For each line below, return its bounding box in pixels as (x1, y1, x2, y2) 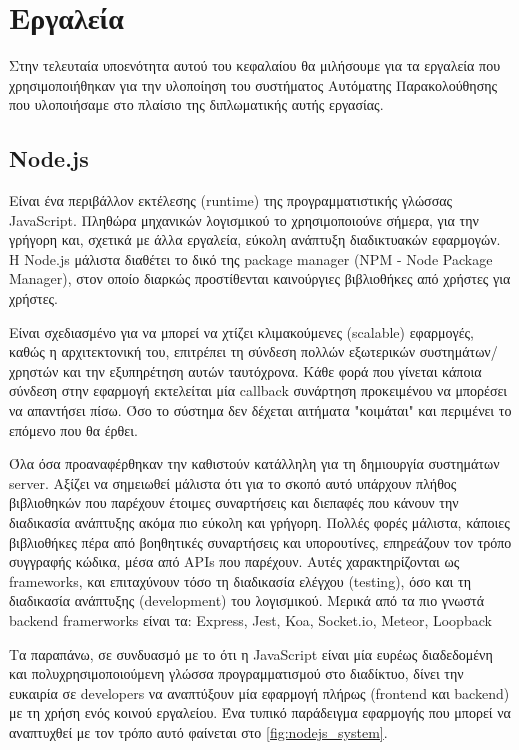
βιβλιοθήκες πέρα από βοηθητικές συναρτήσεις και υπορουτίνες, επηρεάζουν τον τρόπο (9, 531, 512, 552)
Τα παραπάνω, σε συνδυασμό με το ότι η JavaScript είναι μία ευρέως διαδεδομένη (9, 643, 493, 664)
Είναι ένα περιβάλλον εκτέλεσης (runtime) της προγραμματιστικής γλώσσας (9, 190, 453, 211)
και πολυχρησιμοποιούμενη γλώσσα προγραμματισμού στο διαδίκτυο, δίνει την (9, 663, 464, 684)
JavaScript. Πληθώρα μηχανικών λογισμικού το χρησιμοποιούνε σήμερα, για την (9, 209, 479, 230)
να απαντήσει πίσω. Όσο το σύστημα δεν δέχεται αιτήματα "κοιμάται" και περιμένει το (9, 400, 512, 421)
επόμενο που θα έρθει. (9, 419, 138, 440)
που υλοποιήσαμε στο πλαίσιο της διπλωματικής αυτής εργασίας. (9, 94, 384, 115)
